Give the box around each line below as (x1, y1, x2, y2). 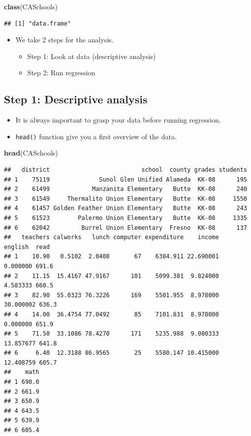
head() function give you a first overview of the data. (15, 131, 177, 141)
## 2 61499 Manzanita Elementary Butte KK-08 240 (4, 186, 247, 193)
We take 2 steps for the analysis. (15, 34, 114, 45)
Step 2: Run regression (27, 67, 95, 78)
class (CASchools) (4, 1, 58, 11)
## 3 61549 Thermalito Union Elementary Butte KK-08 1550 (4, 195, 247, 202)
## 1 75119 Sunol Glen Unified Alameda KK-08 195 (4, 176, 247, 183)
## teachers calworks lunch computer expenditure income (4, 234, 219, 241)
